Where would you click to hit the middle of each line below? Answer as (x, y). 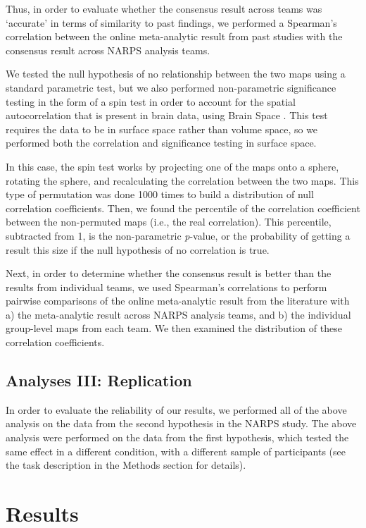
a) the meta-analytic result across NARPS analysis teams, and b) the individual (178, 314)
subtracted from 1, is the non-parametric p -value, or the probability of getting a (178, 235)
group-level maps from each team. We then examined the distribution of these (174, 328)
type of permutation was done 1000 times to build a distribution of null (160, 194)
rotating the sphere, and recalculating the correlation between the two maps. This (182, 180)
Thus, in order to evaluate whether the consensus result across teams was (164, 8)
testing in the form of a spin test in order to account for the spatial (151, 101)
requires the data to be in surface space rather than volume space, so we (162, 129)
